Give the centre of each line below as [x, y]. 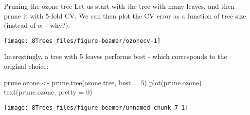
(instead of [20, 25]
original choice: [26, 66]
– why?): [57, 25]
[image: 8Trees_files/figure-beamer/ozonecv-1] [82, 41]
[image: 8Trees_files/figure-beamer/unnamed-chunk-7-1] [96, 107]
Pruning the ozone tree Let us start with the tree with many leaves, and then [119, 6]
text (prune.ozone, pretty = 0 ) [48, 92]
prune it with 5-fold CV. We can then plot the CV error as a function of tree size [125, 15]
